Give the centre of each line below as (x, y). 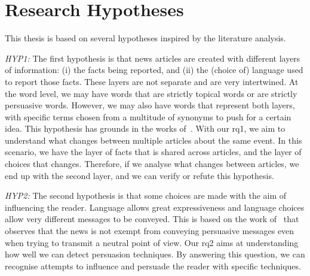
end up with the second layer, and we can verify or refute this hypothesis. (139, 175)
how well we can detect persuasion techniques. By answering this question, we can (155, 254)
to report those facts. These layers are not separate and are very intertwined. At (152, 81)
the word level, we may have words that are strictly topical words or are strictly (151, 93)
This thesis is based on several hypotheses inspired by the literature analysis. (145, 38)
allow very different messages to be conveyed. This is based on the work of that (152, 219)
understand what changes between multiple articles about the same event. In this (154, 140)
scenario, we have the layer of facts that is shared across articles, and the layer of (153, 152)
